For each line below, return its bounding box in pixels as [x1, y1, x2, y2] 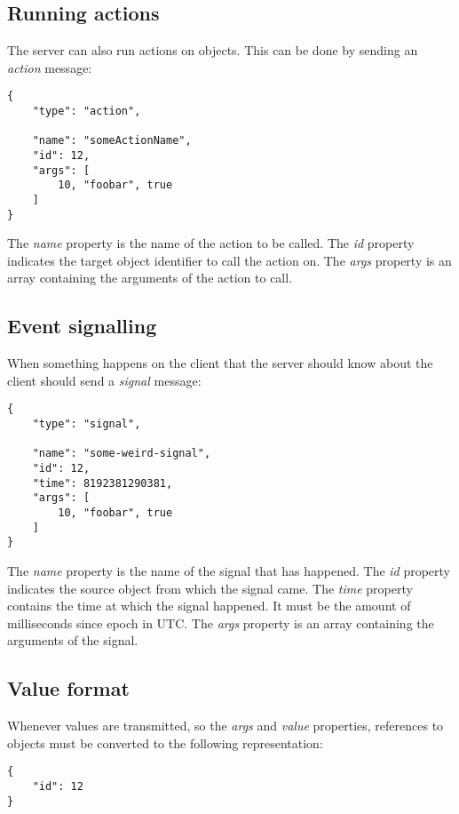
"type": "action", [32, 105, 141, 118]
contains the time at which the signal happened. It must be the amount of [7, 596, 411, 615]
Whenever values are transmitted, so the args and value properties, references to [7, 716, 444, 735]
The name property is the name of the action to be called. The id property [7, 234, 415, 252]
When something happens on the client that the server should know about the [7, 354, 433, 372]
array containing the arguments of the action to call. [7, 268, 293, 287]
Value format [7, 674, 130, 702]
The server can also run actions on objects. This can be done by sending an [7, 41, 418, 60]
